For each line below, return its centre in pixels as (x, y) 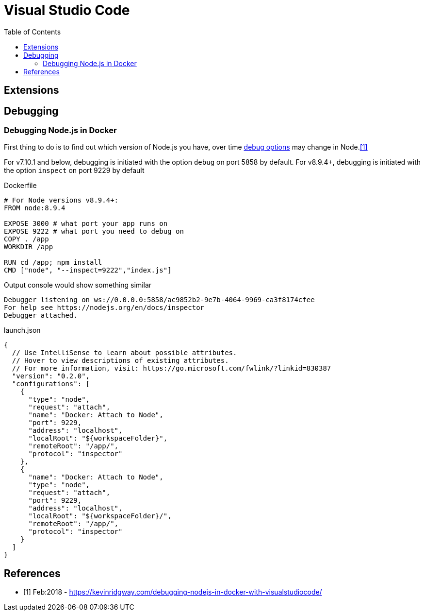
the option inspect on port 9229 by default (74, 171)
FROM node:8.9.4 (35, 208)
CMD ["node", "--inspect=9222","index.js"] (88, 270)
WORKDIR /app (29, 247)
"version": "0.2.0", (51, 376)
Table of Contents (33, 32)
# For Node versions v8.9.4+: (61, 200)
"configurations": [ (51, 384)
